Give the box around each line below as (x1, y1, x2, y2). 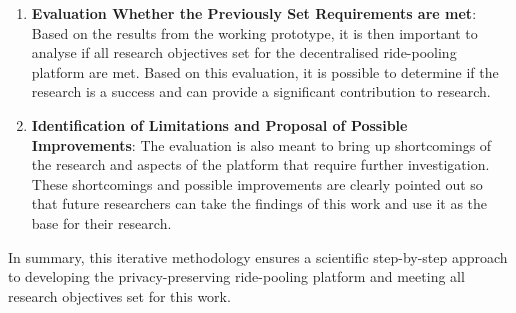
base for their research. (31, 212, 172, 233)
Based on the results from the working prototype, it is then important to (31, 22, 478, 43)
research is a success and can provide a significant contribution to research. (31, 81, 491, 102)
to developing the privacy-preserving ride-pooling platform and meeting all (8, 266, 465, 287)
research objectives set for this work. (8, 285, 231, 306)
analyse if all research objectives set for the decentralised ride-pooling (31, 42, 457, 63)
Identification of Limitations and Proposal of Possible (31, 114, 408, 135)
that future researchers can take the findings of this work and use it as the (31, 193, 488, 214)
